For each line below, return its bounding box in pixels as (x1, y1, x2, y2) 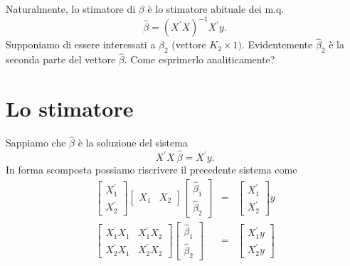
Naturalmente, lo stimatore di (6, 1, 136, 16)
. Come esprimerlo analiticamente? (124, 52, 275, 67)
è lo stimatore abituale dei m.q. (147, 1, 285, 16)
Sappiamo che (6, 135, 66, 150)
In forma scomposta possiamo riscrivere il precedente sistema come (6, 162, 297, 177)
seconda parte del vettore (6, 52, 116, 67)
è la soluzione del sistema (78, 135, 188, 150)
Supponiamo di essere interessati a (6, 37, 156, 52)
